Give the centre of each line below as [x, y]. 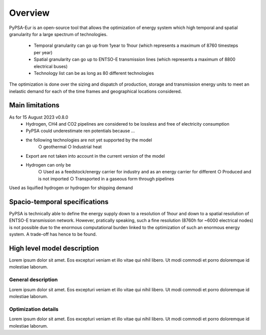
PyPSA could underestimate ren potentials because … [80, 131]
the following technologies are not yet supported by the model [89, 140]
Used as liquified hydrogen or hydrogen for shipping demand [71, 188]
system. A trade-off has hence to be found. [53, 234]
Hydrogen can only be [48, 165]
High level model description [54, 248]
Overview [29, 13]
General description [33, 280]
